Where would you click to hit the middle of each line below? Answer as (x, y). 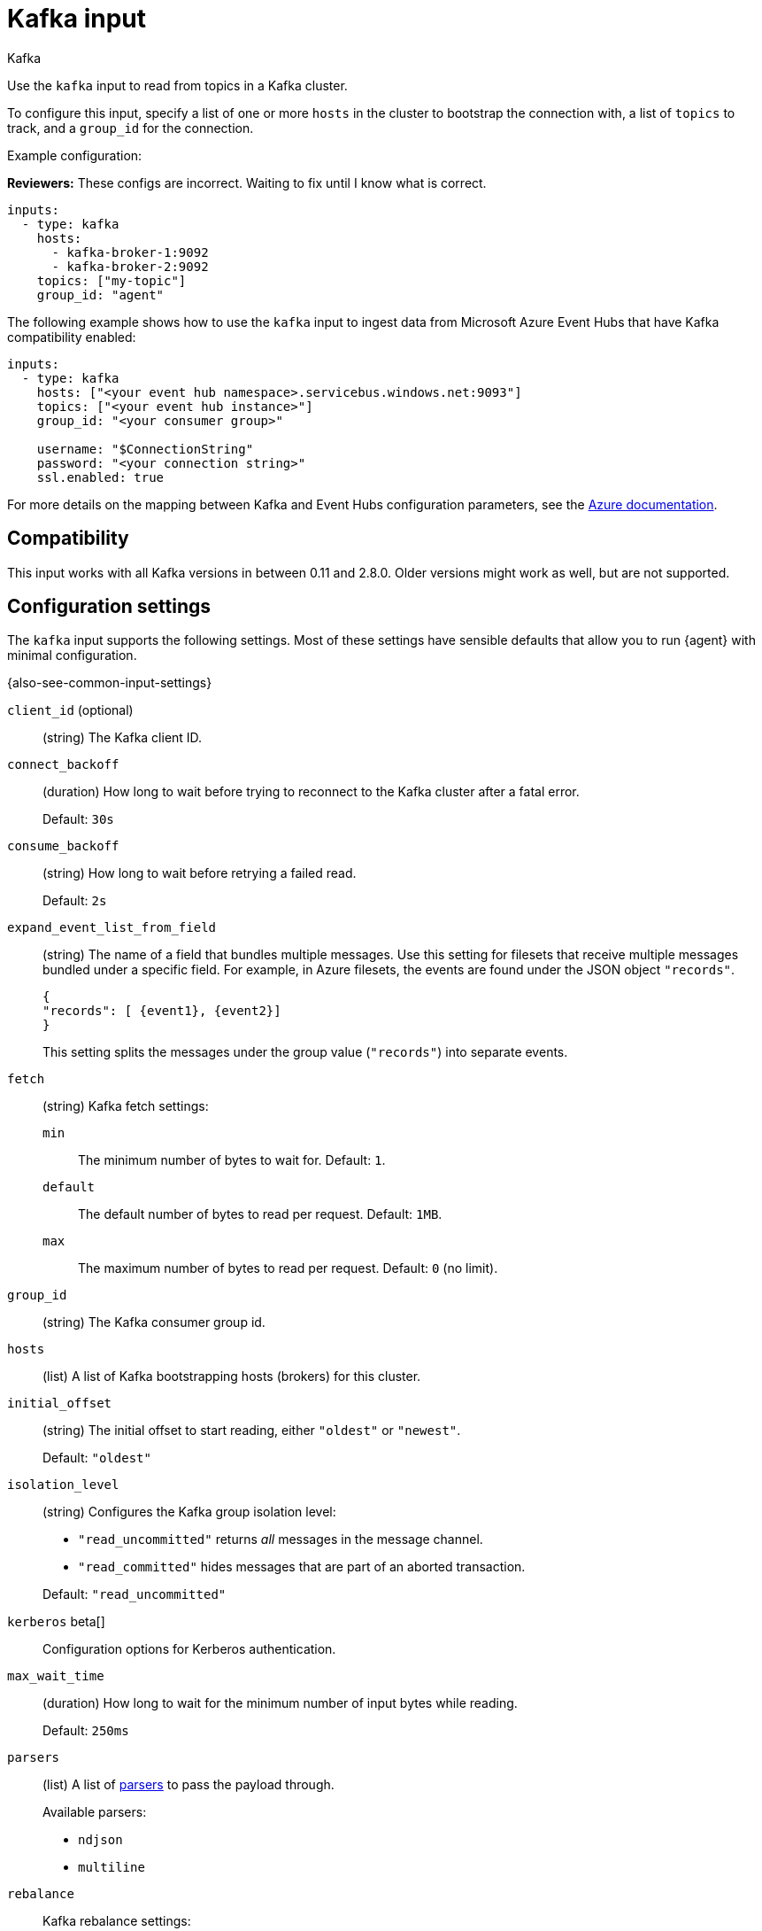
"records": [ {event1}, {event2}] (162, 1011)
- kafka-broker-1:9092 (130, 252)
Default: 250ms (86, 1731)
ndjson (100, 1840)
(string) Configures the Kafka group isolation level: (189, 1512)
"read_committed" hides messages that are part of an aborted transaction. (302, 1567)
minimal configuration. (72, 655)
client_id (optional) (70, 710)
